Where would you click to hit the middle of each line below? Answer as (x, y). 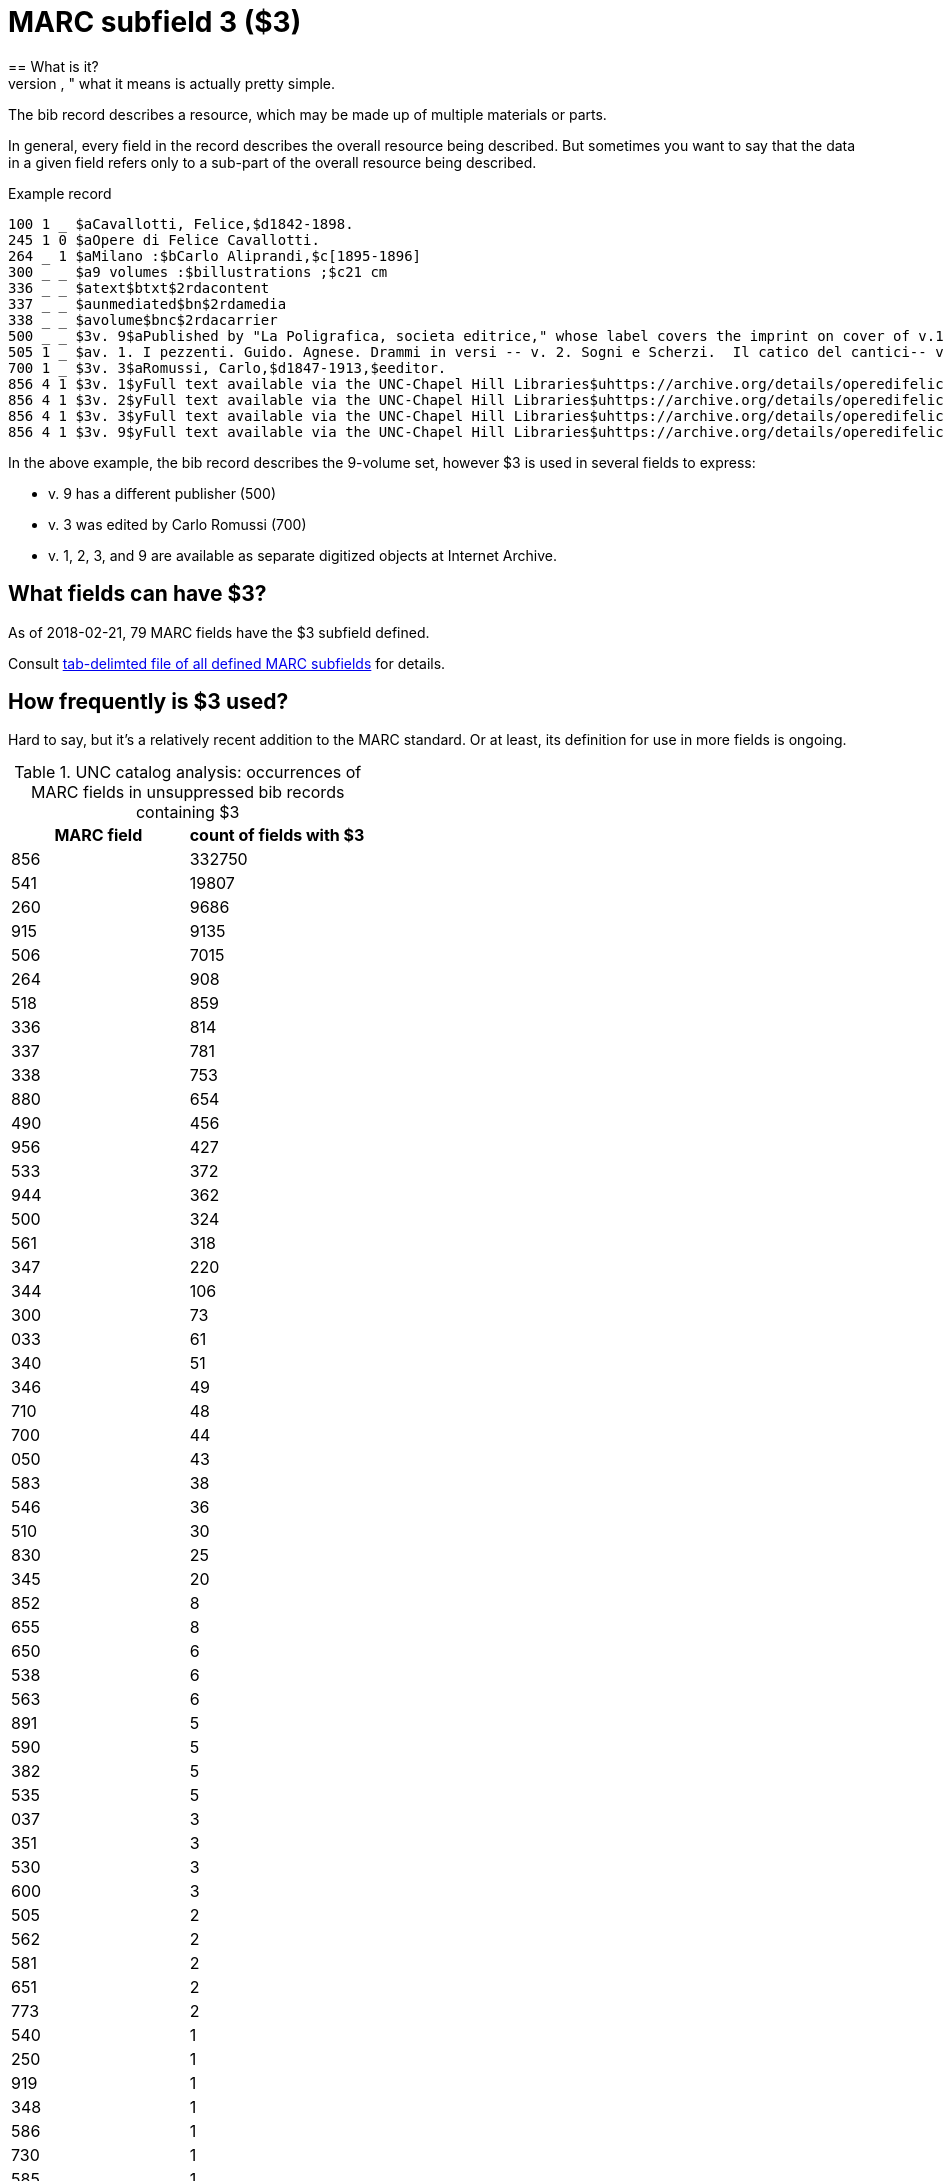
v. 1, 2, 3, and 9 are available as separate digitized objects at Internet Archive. (302, 555)
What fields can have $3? (137, 594)
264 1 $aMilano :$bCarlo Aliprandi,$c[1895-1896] (215, 255)
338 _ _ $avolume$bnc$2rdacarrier (143, 319)
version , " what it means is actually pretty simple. (172, 83)
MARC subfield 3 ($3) (155, 22)
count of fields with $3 (277, 835)
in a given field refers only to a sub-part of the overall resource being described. (272, 162)
